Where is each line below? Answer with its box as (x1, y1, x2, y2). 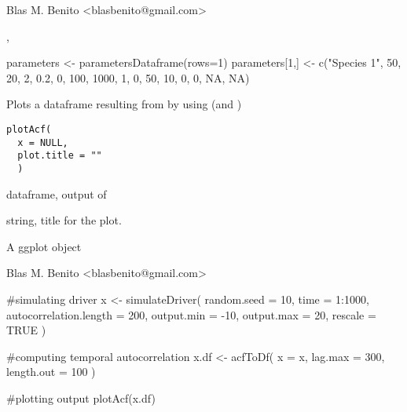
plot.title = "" (17, 150, 102, 162)
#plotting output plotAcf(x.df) (6, 389, 156, 406)
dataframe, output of (6, 185, 107, 202)
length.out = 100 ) (6, 363, 96, 380)
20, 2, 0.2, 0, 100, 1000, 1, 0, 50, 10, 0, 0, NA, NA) (6, 69, 250, 86)
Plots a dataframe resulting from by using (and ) (6, 96, 242, 112)
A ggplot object (6, 238, 82, 254)
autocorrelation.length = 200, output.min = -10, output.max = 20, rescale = (6, 306, 376, 323)
